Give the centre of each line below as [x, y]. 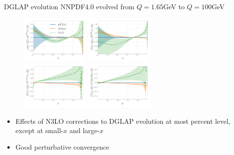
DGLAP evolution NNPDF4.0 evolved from [69, 6]
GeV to [174, 6]
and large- [85, 130]
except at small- [39, 130]
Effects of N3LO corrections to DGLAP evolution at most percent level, [123, 121]
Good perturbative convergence [62, 147]
